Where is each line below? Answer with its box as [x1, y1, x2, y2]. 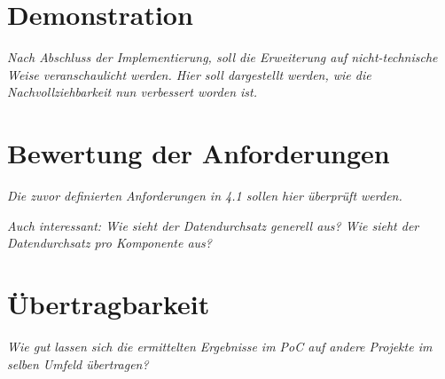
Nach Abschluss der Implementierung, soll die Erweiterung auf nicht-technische [7, 48, 438, 67]
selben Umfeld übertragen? [7, 354, 149, 373]
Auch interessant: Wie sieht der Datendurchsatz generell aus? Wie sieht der [7, 216, 419, 234]
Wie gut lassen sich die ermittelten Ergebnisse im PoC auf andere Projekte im [7, 336, 433, 355]
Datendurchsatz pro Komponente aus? [7, 233, 212, 252]
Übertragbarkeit [7, 286, 210, 321]
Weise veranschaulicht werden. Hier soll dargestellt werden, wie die [7, 65, 371, 83]
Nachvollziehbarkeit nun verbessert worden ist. [7, 83, 258, 101]
